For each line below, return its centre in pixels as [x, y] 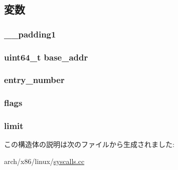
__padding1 [30, 34]
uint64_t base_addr [46, 57]
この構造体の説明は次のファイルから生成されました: [89, 144]
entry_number [34, 80]
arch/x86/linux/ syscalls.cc [44, 161]
